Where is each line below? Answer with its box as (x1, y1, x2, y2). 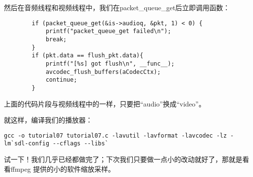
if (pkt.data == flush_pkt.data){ (32, 52, 144, 59)
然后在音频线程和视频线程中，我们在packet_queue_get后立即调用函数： (4, 2, 230, 12)
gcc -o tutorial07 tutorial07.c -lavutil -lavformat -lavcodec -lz (4, 132, 227, 139)
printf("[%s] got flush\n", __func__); (45, 60, 175, 67)
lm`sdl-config (4, 140, 50, 147)
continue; (45, 76, 77, 84)
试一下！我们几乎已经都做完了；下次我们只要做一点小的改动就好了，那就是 (4, 154, 242, 164)
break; (45, 35, 67, 43)
